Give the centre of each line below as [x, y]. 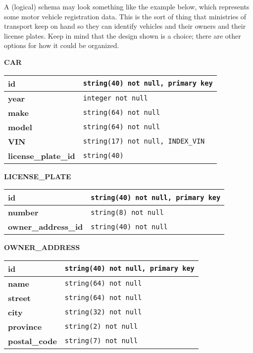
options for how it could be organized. [62, 45]
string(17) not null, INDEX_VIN [144, 141]
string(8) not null [127, 212]
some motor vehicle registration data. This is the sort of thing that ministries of [125, 16]
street [20, 298]
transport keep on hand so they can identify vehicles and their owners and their [125, 26]
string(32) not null [103, 312]
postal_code [32, 341]
